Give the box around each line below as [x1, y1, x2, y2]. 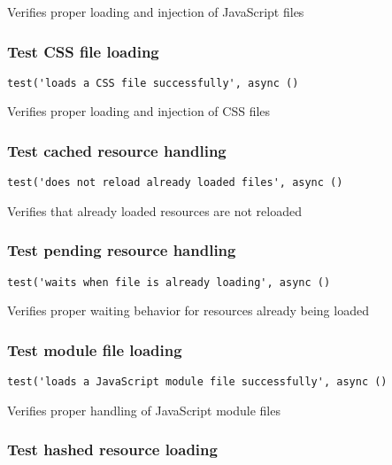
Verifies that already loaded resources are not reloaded [7, 201, 302, 220]
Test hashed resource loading [7, 438, 218, 461]
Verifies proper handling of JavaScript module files [7, 400, 281, 419]
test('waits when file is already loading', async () [7, 275, 331, 289]
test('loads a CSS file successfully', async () [7, 76, 299, 89]
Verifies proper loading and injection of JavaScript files [7, 3, 304, 20]
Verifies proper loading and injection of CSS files [7, 102, 271, 120]
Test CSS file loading [7, 40, 159, 62]
